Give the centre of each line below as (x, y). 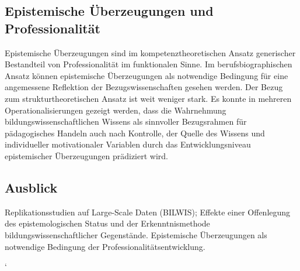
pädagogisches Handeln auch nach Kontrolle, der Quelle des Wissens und (135, 133)
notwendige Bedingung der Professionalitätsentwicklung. (105, 246)
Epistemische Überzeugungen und (109, 11)
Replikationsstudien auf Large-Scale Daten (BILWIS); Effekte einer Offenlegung (148, 212)
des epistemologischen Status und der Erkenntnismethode (107, 223)
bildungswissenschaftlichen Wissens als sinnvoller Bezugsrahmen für (126, 121)
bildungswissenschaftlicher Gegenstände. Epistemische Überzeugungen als (136, 234)
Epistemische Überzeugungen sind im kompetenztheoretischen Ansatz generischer (150, 52)
